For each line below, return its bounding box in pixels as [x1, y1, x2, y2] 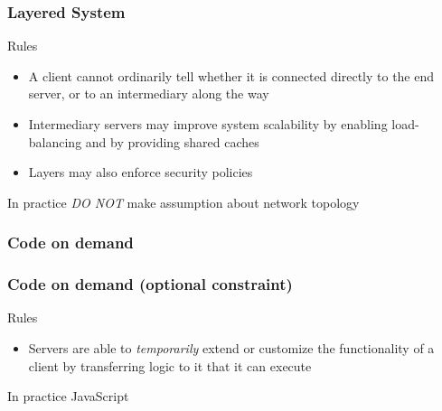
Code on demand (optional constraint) [7, 273, 293, 295]
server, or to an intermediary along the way [28, 84, 269, 103]
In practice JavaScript [7, 387, 129, 406]
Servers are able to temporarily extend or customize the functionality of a [28, 339, 435, 358]
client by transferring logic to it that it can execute [28, 356, 312, 375]
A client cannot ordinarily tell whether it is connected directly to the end [28, 66, 435, 85]
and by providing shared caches [85, 132, 259, 151]
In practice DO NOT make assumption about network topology [7, 192, 360, 211]
